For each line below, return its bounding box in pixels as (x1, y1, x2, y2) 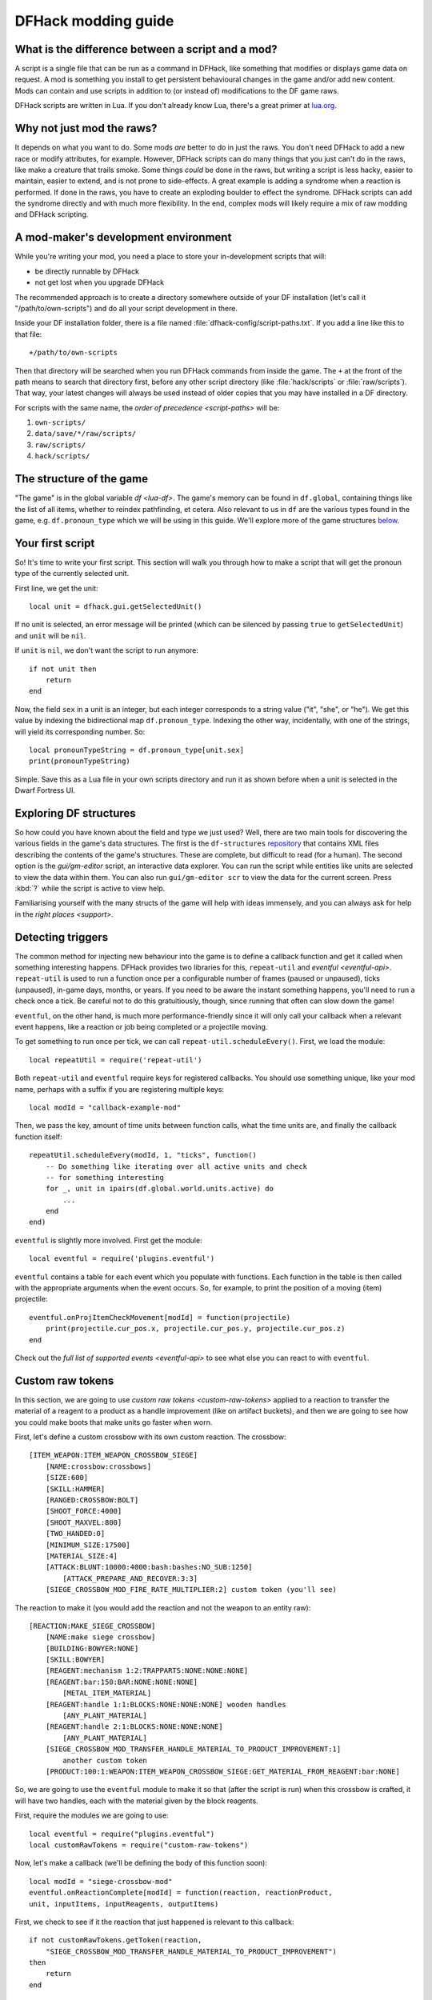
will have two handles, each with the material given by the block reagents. (14, 1796, 259, 1806)
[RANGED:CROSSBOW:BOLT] (45, 1496, 139, 1504)
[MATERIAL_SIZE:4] (45, 1551, 118, 1560)
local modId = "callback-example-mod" (29, 1102, 182, 1112)
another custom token (62, 1756, 148, 1765)
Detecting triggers (14, 930, 109, 944)
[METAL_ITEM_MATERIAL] (62, 1689, 152, 1698)
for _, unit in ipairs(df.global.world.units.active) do (45, 1184, 274, 1194)
